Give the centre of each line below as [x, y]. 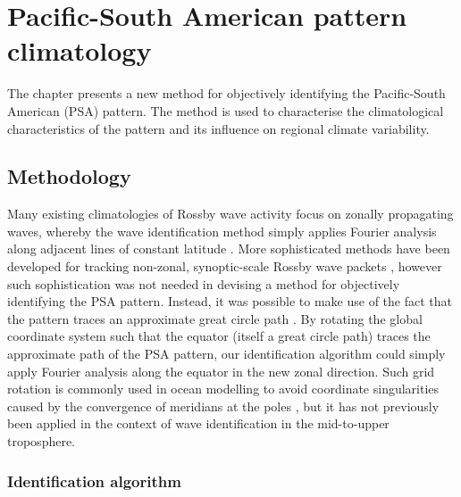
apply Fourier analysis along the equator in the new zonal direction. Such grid [221, 371]
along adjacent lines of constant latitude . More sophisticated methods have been [229, 248]
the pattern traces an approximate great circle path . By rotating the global [215, 318]
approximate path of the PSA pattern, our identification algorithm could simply [226, 354]
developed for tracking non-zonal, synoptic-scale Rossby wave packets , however [225, 266]
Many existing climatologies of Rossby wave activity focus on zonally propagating [230, 214]
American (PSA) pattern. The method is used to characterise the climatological [226, 110]
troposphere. [42, 441]
